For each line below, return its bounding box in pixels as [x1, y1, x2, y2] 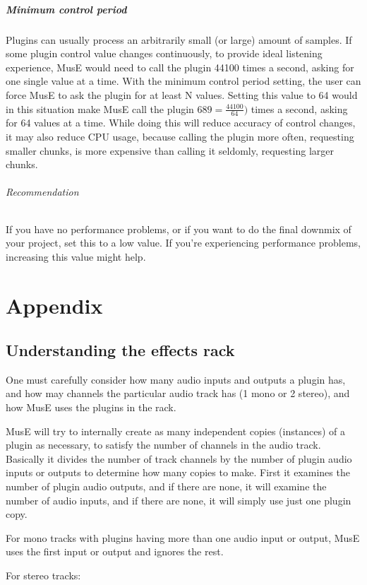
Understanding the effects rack [6, 339, 235, 361]
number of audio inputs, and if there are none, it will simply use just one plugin [6, 492, 351, 507]
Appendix [6, 290, 103, 319]
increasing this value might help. [6, 249, 146, 264]
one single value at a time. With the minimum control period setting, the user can [6, 73, 361, 88]
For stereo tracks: [6, 568, 81, 583]
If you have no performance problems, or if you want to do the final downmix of [6, 221, 351, 236]
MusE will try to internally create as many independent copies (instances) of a [6, 423, 345, 438]
